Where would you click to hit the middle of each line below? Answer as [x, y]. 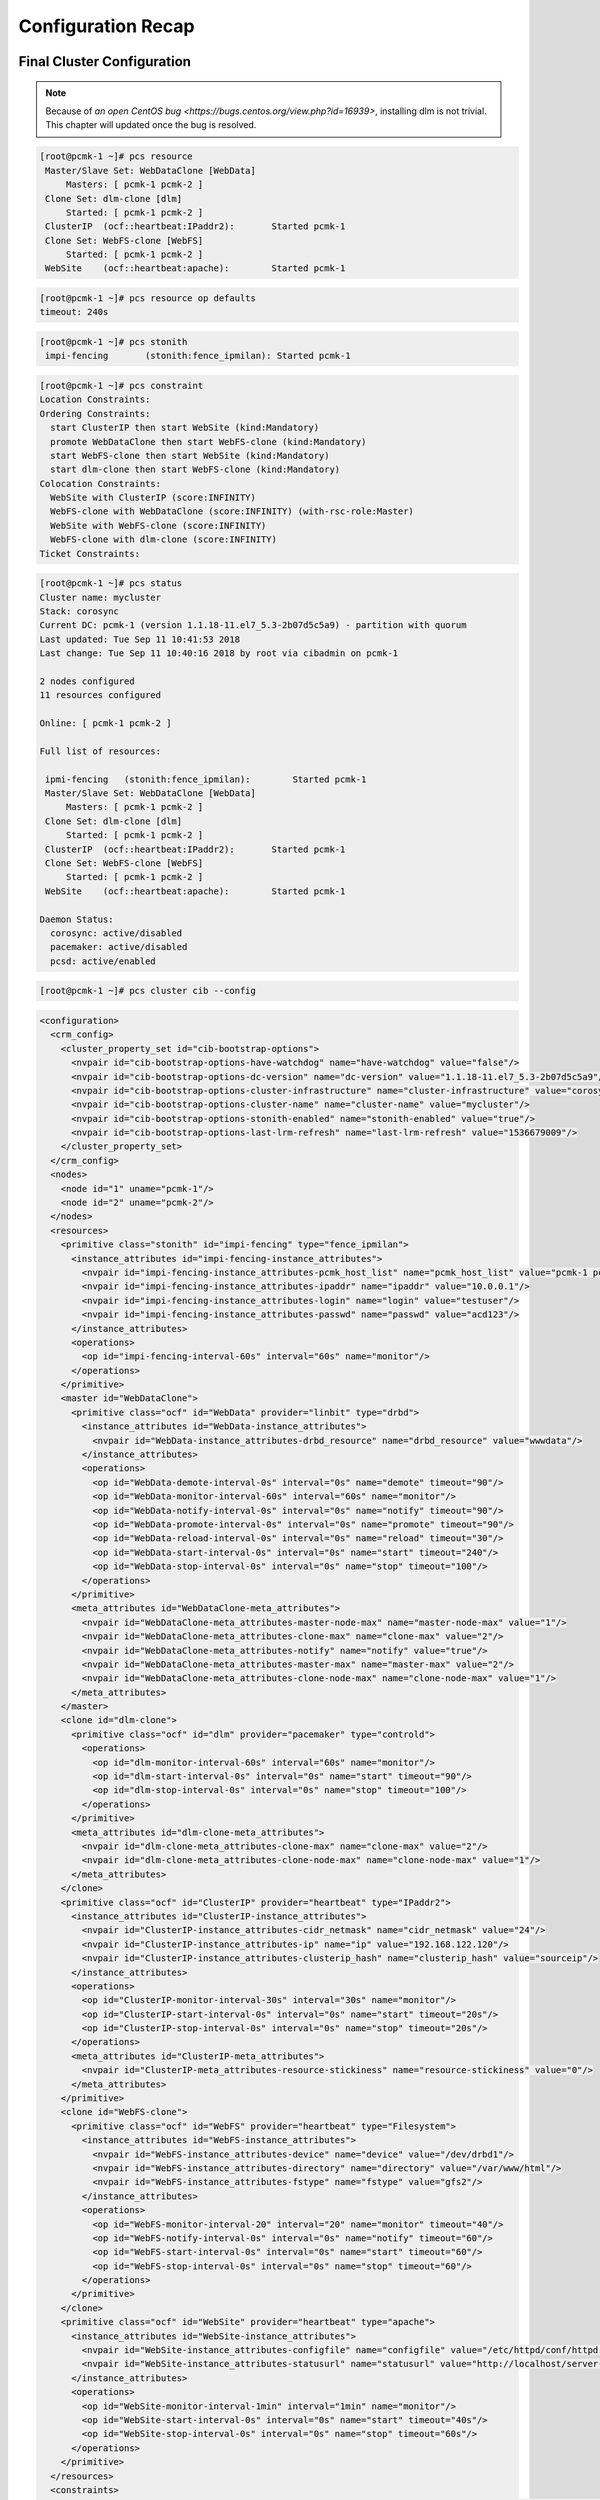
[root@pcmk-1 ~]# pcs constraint [121, 385]
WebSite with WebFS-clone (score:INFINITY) [158, 525]
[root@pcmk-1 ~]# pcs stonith [113, 341]
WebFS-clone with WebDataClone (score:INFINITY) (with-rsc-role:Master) [232, 511]
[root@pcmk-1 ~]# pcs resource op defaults [148, 298]
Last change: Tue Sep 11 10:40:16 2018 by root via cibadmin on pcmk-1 [219, 653]
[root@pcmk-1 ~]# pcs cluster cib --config [148, 991]
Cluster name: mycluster [100, 597]
